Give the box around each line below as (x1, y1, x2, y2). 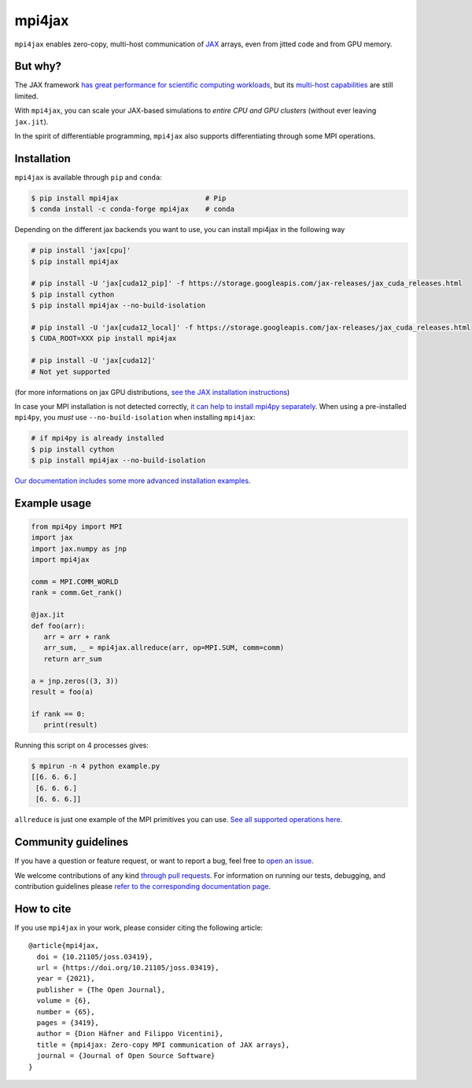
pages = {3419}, (36, 1018, 100, 1027)
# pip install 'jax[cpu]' (31, 246, 131, 255)
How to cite (14, 902, 72, 916)
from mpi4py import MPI (31, 522, 124, 531)
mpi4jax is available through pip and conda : (14, 172, 163, 182)
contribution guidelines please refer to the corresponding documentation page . (14, 881, 271, 891)
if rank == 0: (31, 709, 86, 718)
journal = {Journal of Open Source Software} (36, 1051, 216, 1060)
